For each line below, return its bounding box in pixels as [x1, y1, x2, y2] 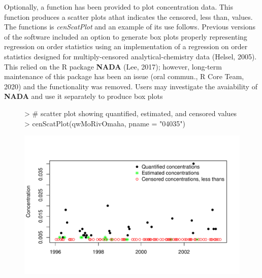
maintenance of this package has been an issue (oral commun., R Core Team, [4, 71, 244, 82]
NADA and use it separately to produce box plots [4, 91, 163, 101]
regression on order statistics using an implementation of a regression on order [4, 41, 248, 52]
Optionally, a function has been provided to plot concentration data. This [4, 2, 234, 12]
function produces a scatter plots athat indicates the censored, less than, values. [4, 11, 253, 22]
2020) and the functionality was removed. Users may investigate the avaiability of [4, 81, 257, 91]
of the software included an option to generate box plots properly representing [4, 31, 247, 42]
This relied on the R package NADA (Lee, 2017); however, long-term [4, 61, 222, 72]
